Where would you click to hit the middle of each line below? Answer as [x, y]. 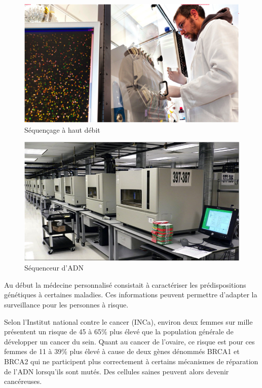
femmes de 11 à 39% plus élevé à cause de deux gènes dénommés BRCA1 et [122, 351]
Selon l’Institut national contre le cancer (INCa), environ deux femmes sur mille [128, 321]
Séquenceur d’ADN [54, 268]
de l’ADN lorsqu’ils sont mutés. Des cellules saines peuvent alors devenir [117, 371]
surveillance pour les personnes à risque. [66, 304]
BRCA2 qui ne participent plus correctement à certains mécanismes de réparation [131, 361]
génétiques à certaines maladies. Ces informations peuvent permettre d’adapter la [131, 295]
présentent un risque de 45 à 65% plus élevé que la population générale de [119, 332]
